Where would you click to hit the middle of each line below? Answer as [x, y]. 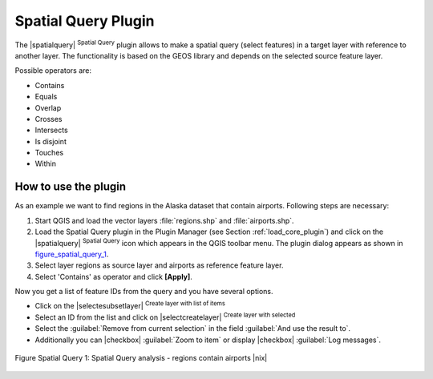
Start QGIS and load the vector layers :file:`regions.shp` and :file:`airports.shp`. [164, 220]
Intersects [51, 130]
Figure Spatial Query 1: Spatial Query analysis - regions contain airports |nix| [141, 358]
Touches [49, 153]
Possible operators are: [53, 71]
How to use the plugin [71, 187]
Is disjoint [51, 141]
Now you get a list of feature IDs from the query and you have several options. [144, 292]
